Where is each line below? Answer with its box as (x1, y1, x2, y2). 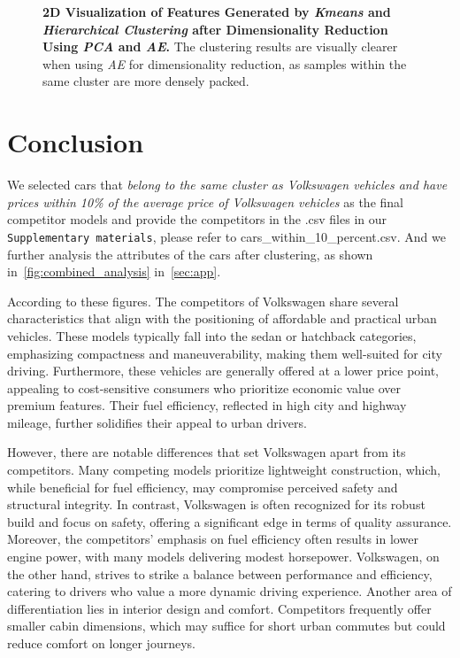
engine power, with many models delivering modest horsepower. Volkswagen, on (7, 547, 440, 566)
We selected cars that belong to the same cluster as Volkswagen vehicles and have (7, 175, 448, 194)
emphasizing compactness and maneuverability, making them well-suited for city (7, 344, 442, 362)
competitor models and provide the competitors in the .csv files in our (7, 210, 387, 228)
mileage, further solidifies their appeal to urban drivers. (7, 413, 307, 431)
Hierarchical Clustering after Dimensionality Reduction (42, 19, 388, 38)
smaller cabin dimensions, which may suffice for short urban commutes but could (7, 616, 446, 635)
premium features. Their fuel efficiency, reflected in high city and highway (7, 396, 407, 414)
